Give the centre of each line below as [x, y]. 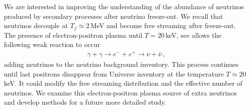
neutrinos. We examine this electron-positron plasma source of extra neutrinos [121, 92]
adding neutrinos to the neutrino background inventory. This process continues [121, 64]
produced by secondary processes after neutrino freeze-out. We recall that [114, 16]
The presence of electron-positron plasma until [73, 35]
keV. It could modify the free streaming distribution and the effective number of [123, 83]
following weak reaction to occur [52, 44]
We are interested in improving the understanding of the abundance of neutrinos [124, 6]
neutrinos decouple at [36, 25]
